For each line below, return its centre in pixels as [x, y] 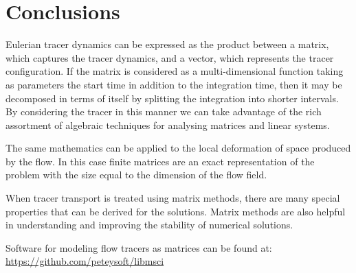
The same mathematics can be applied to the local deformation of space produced [178, 148]
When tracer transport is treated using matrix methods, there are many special [173, 198]
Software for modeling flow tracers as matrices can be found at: [139, 247]
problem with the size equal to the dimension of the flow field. [136, 175]
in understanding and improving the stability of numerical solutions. [149, 225]
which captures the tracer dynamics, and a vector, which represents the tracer [170, 57]
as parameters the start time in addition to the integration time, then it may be [174, 84]
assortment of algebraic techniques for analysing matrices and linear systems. [168, 124]
